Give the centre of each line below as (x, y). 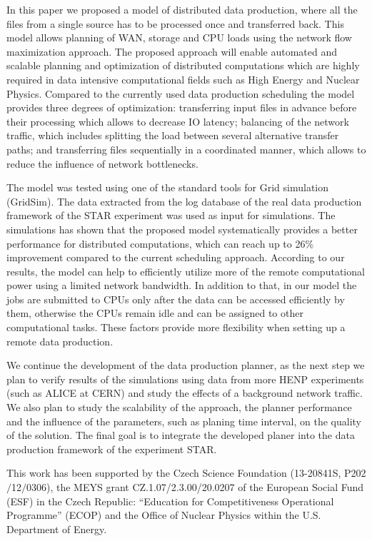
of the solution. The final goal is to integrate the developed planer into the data (181, 435)
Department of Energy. (57, 529)
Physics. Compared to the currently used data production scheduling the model (181, 93)
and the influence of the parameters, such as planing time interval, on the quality (184, 421)
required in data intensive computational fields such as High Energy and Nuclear (183, 79)
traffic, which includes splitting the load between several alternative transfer (173, 135)
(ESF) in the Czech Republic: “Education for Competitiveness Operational (170, 501)
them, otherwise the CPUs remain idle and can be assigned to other (155, 313)
